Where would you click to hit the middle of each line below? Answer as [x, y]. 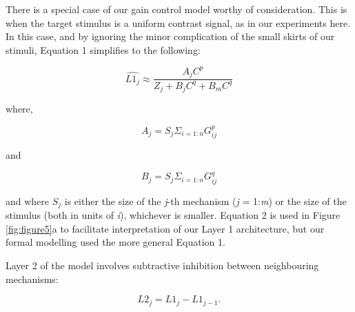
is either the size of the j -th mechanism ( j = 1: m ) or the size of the [205, 201]
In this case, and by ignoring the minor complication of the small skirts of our [170, 36]
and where [28, 201]
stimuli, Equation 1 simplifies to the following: [103, 49]
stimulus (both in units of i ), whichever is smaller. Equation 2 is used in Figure [173, 215]
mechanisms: [32, 279]
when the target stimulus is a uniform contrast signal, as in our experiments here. [178, 22]
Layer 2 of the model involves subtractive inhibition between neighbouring [162, 265]
